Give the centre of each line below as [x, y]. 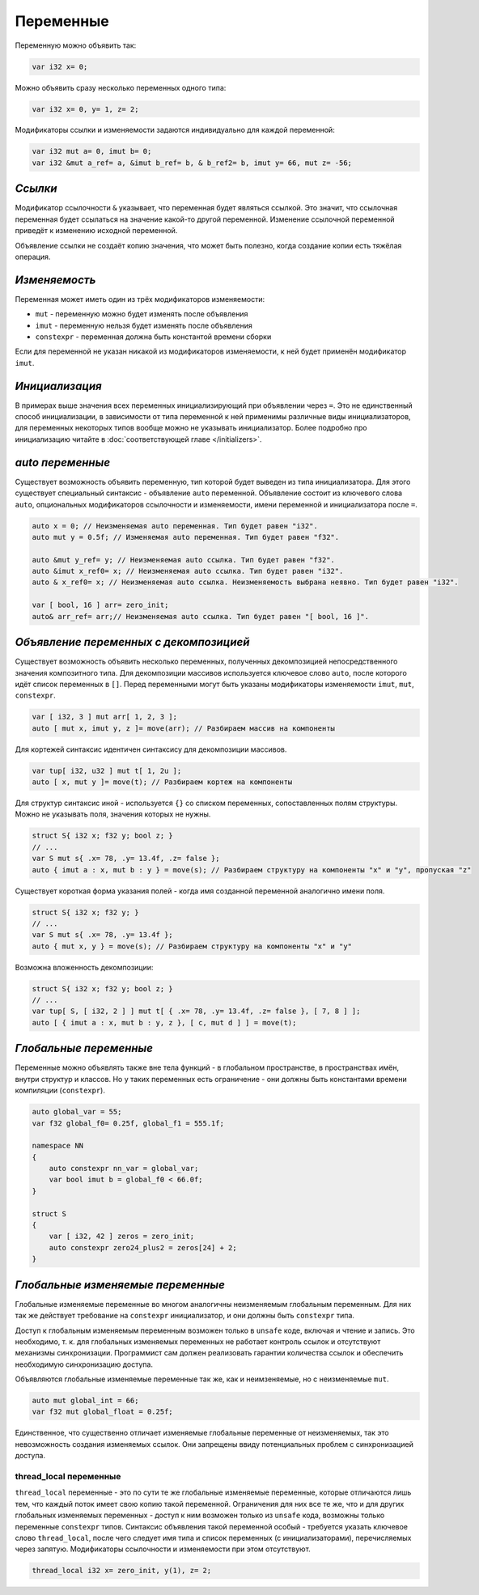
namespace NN [58, 1146]
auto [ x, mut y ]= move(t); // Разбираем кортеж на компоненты [162, 782]
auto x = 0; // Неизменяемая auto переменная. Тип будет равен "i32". [175, 526]
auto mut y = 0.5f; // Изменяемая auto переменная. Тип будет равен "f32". [186, 537]
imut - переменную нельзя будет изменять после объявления [144, 325]
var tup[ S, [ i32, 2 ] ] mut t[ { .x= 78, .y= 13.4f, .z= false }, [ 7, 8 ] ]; [196, 1011]
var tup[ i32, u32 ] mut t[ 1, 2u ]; [107, 770]
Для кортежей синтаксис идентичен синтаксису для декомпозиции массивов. [151, 749]
